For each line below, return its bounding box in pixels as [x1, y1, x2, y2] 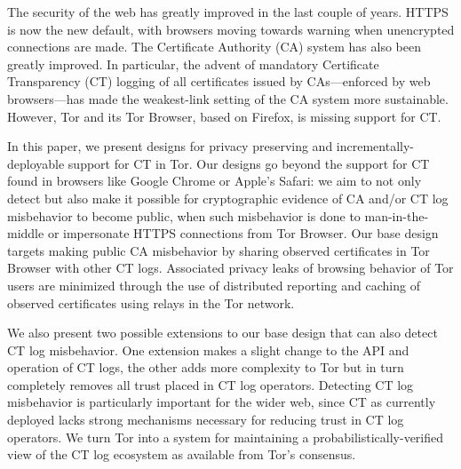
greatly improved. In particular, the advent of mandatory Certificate [7, 54, 379, 73]
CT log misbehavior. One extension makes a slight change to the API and [7, 340, 409, 359]
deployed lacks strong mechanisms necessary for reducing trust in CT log [7, 410, 404, 429]
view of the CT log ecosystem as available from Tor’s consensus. [7, 445, 356, 464]
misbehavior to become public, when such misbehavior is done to [7, 206, 361, 225]
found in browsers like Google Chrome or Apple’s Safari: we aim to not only [7, 171, 422, 190]
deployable [7, 154, 65, 172]
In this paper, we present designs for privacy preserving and [7, 137, 333, 155]
